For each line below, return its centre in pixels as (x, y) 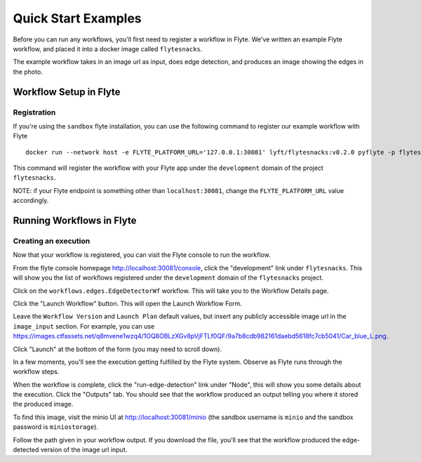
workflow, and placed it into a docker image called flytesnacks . (108, 48)
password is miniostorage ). (55, 427)
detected (26, 450)
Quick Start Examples (77, 18)
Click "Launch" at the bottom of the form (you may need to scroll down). (118, 349)
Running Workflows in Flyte (75, 221)
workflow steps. (36, 371)
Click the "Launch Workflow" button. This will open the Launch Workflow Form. (127, 303)
